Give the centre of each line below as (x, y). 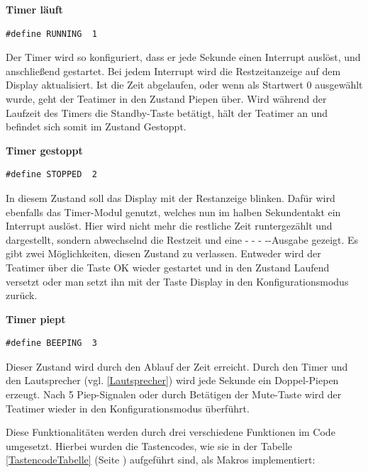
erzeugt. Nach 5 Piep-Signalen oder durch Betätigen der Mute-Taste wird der (174, 394)
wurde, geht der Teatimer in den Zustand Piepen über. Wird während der (166, 98)
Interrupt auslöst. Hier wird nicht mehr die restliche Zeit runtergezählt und (169, 226)
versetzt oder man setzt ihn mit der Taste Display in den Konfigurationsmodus (177, 281)
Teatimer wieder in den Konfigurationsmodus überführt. (128, 408)
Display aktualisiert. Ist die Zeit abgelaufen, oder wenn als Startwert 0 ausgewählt (184, 85)
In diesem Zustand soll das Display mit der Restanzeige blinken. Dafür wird (171, 197)
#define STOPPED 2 (51, 175)
